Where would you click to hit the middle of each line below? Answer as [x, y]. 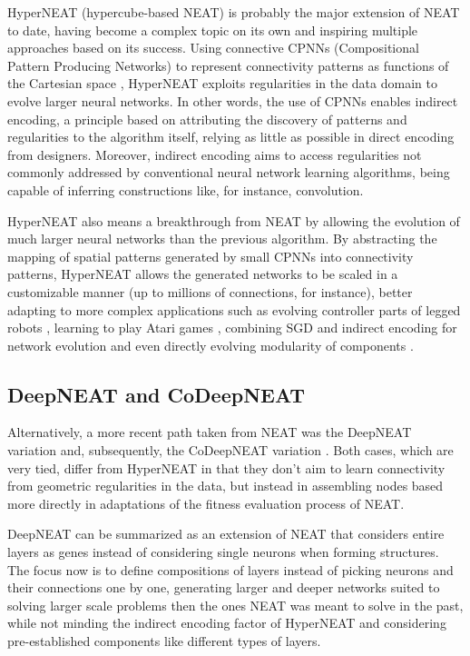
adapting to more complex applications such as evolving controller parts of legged [234, 309]
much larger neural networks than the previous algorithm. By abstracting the [222, 239]
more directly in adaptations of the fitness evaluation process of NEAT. [206, 503]
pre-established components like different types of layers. [164, 641]
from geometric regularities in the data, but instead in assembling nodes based [225, 486]
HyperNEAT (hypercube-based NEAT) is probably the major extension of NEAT [234, 12]
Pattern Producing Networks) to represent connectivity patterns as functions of [228, 65]
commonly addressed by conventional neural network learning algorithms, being [229, 172]
